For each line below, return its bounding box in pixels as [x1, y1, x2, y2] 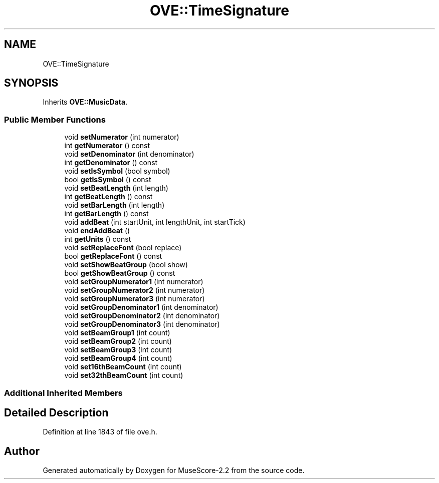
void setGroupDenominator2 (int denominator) [64, 311, 220, 320]
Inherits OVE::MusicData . [43, 98, 128, 107]
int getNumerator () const [64, 141, 150, 150]
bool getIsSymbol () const [64, 175, 151, 184]
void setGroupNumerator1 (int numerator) [64, 277, 203, 286]
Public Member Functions [4, 114, 106, 125]
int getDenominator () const [64, 158, 158, 167]
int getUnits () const [64, 235, 131, 244]
